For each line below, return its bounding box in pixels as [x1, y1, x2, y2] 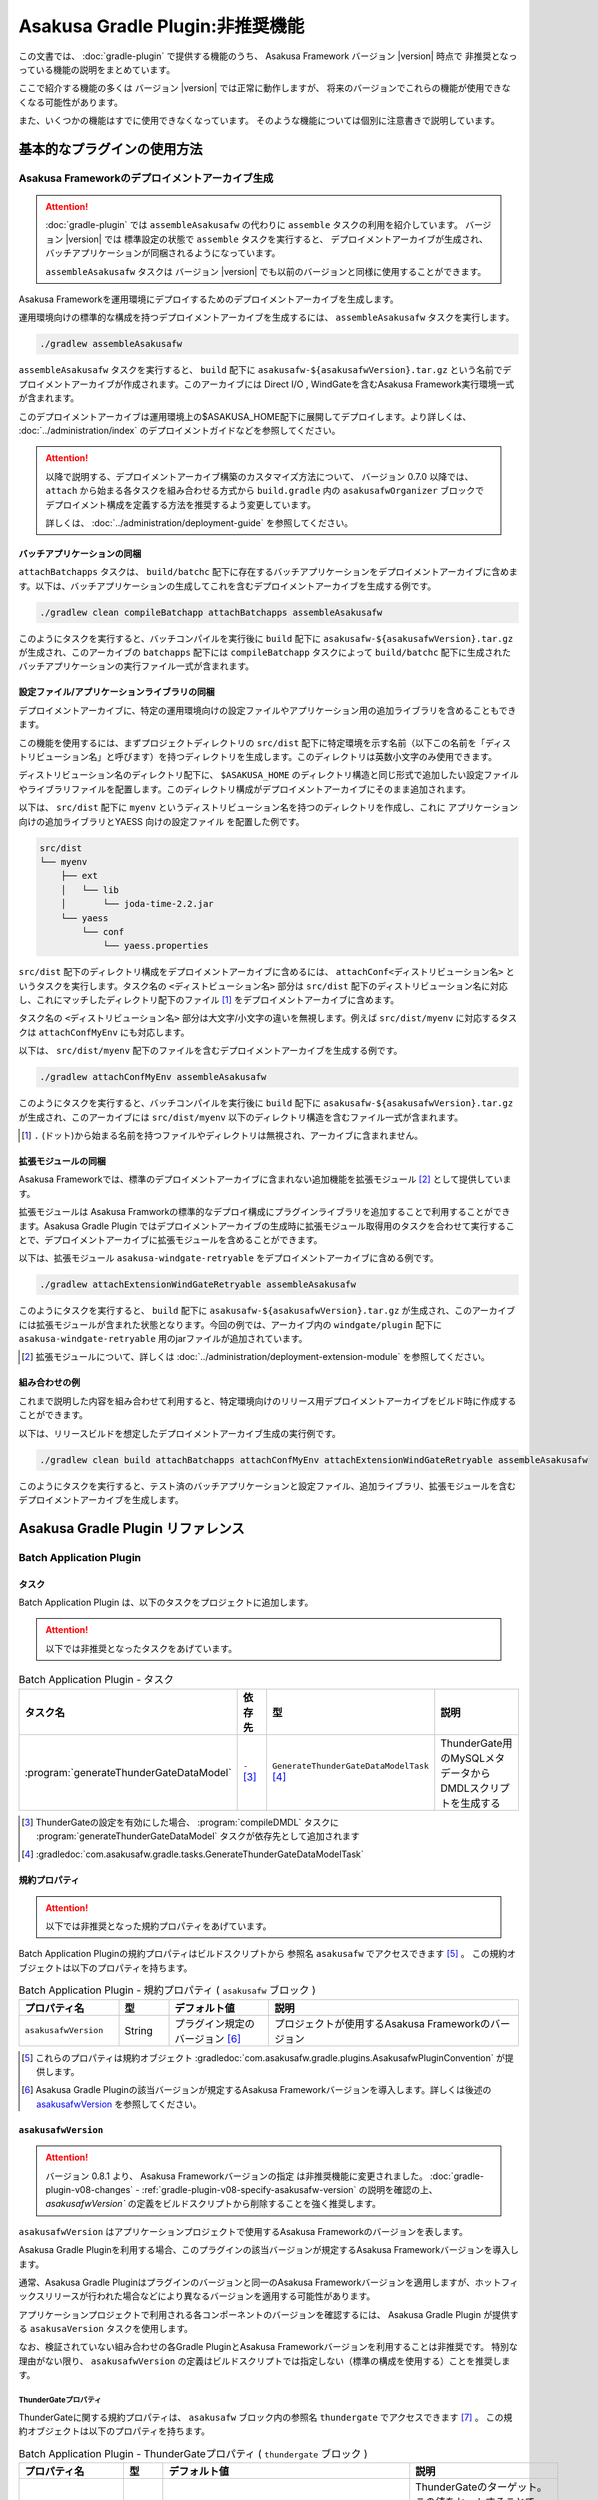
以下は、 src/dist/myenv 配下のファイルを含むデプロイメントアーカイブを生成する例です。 [18, 1045, 403, 1057]
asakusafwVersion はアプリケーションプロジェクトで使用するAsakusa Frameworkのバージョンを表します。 [18, 2225, 469, 2237]
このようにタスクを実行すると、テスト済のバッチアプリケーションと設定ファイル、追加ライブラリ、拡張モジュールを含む [18, 1480, 517, 1492]
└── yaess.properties [102, 940, 209, 952]
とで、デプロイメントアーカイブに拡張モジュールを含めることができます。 [18, 1233, 323, 1245]
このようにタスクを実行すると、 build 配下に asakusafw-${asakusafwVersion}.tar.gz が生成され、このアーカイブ [18, 1305, 516, 1317]
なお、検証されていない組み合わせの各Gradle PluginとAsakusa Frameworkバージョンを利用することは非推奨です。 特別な [18, 2341, 519, 2353]
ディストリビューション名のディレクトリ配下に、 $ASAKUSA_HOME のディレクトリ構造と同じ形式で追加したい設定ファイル [18, 769, 519, 781]
